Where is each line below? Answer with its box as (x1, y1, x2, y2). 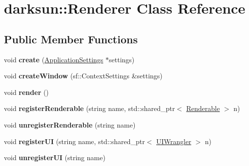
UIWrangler (156, 136, 191, 146)
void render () (4, 87, 49, 97)
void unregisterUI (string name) (4, 152, 105, 163)
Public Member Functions (4, 31, 138, 46)
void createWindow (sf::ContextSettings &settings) (4, 71, 163, 81)
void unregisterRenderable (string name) (4, 119, 136, 129)
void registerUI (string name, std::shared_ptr (4, 136, 145, 146)
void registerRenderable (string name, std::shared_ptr (4, 103, 175, 113)
